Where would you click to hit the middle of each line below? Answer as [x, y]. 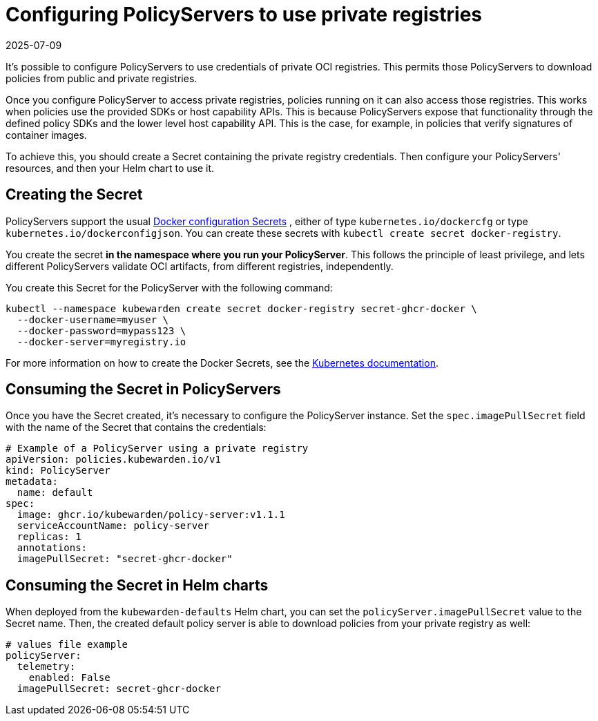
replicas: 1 [49, 537]
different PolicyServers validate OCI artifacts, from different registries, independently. [200, 266]
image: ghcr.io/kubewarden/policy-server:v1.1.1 [151, 515]
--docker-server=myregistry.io [102, 342]
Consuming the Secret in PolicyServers [143, 390]
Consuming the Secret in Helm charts [137, 585]
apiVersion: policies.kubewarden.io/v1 [113, 460]
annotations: [52, 548]
